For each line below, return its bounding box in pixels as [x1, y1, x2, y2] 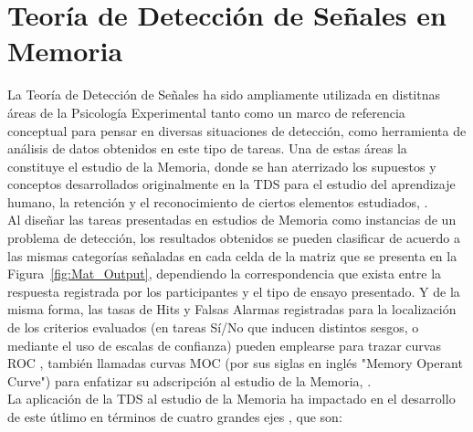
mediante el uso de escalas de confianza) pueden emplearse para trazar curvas [7, 335, 441, 354]
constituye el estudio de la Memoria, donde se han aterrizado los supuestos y [7, 156, 436, 175]
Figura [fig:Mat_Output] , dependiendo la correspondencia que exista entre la [7, 264, 442, 283]
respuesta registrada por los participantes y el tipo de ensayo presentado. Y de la [7, 281, 460, 300]
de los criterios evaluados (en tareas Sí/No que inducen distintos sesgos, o [7, 318, 419, 337]
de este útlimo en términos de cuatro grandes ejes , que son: [7, 407, 342, 426]
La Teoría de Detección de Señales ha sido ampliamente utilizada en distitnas [7, 85, 440, 104]
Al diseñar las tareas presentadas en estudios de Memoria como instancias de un [7, 210, 457, 229]
